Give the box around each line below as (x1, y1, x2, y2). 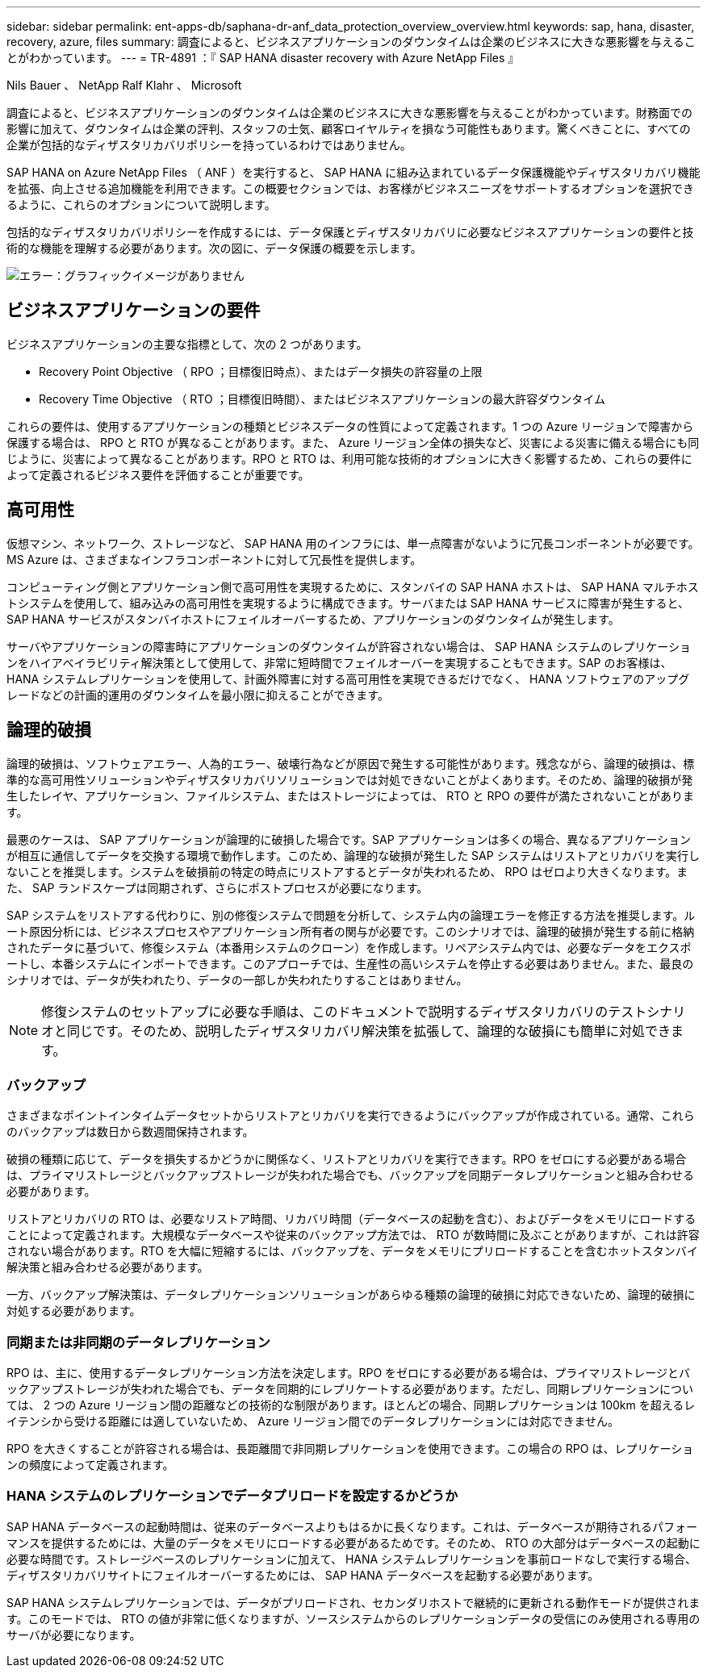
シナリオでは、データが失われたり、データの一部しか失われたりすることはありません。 (6, 972, 468, 987)
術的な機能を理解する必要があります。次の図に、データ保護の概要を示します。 (6, 241, 422, 255)
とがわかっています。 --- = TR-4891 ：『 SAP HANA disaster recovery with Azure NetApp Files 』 (6, 51, 520, 65)
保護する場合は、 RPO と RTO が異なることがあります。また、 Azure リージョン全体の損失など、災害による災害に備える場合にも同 (6, 435, 700, 449)
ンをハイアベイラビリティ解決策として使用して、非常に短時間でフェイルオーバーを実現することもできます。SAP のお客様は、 (6, 655, 672, 670)
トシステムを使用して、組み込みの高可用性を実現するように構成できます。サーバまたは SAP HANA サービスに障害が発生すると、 (6, 595, 690, 610)
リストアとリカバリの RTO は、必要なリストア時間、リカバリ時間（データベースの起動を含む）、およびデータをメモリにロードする (6, 1212, 697, 1226)
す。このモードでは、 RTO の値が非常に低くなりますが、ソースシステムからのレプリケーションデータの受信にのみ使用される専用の (6, 1611, 701, 1626)
